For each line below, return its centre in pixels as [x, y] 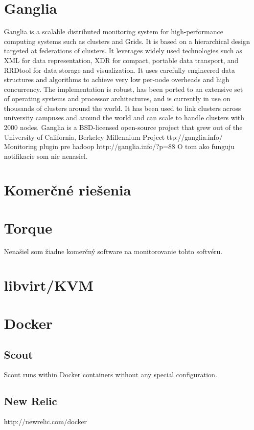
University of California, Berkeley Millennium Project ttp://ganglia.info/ [113, 137]
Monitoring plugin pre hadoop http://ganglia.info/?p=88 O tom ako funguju [119, 146]
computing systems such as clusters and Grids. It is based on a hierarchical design [127, 41]
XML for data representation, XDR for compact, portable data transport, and [121, 60]
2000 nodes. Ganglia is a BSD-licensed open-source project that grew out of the [123, 127]
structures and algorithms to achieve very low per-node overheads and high [117, 79]
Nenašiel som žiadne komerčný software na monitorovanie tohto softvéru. [113, 251]
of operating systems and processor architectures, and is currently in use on [117, 98]
